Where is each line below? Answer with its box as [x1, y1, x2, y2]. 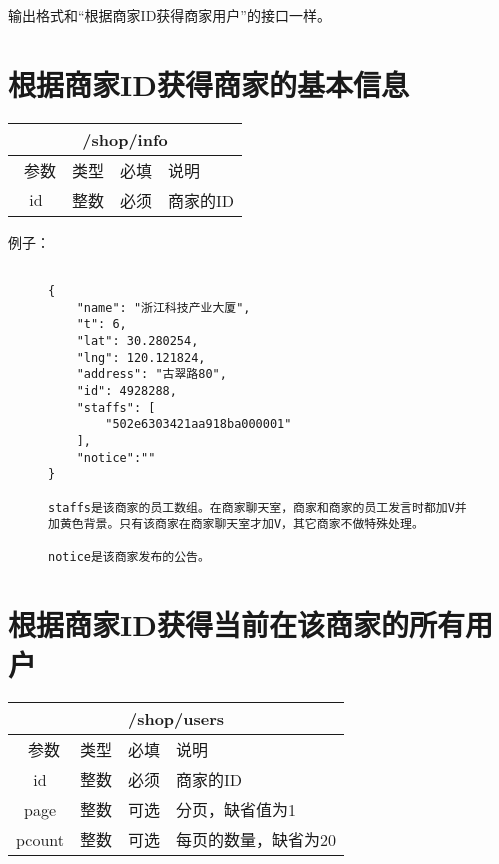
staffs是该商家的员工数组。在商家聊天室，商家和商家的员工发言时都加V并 [48, 500, 467, 515]
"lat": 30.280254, [76, 333, 199, 348]
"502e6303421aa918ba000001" [105, 417, 292, 432]
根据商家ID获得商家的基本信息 [8, 63, 409, 104]
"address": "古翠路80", [76, 367, 227, 382]
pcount [16, 827, 65, 851]
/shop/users [127, 707, 225, 731]
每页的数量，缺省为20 [176, 828, 337, 852]
